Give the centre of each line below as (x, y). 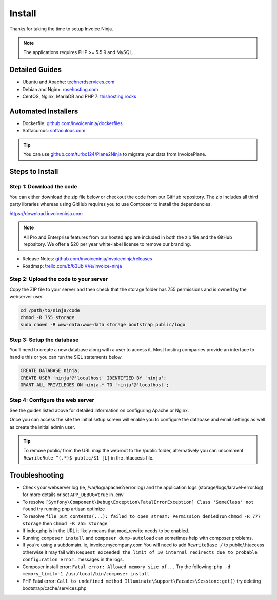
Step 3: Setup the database (44, 340)
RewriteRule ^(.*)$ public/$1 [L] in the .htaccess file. (88, 457)
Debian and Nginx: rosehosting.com (60, 89)
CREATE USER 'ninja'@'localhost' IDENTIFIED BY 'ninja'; (93, 378)
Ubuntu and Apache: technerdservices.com (68, 82)
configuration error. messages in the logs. (73, 559)
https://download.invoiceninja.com (46, 214)
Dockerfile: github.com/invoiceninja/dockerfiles (72, 123)
